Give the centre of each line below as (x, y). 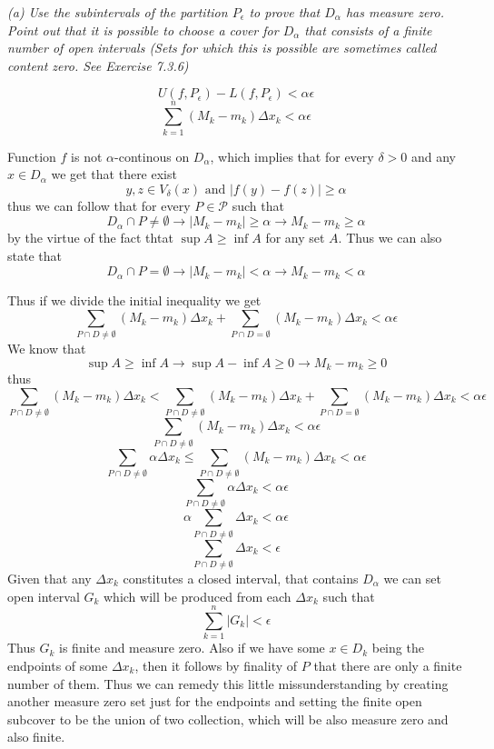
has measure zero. (395, 12)
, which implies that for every (292, 156)
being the (398, 648)
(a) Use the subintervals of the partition (118, 12)
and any (433, 156)
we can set (412, 578)
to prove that (285, 12)
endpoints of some (58, 665)
